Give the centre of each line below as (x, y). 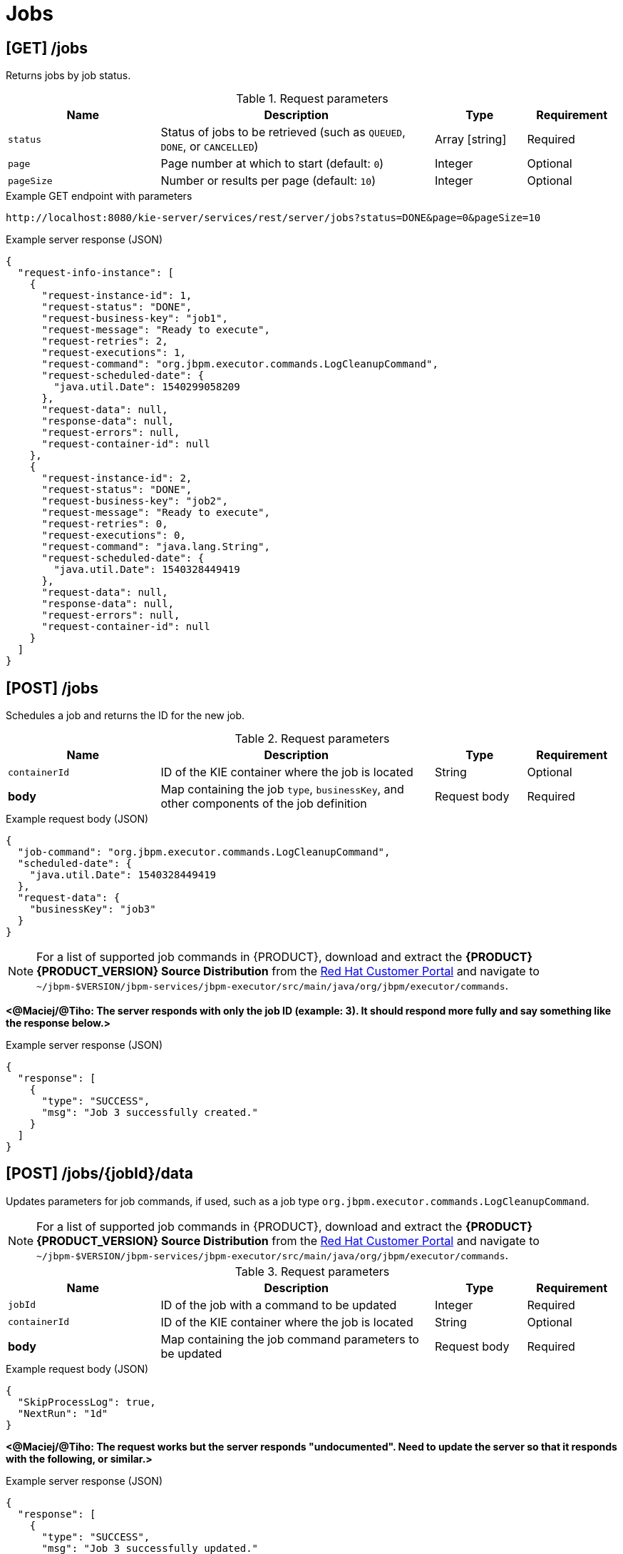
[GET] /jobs (47, 48)
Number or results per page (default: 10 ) (268, 181)
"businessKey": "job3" (93, 909)
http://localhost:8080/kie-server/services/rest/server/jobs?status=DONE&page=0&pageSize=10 (273, 218)
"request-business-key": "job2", (135, 501)
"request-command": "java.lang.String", (156, 547)
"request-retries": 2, (105, 341)
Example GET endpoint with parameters (99, 196)
